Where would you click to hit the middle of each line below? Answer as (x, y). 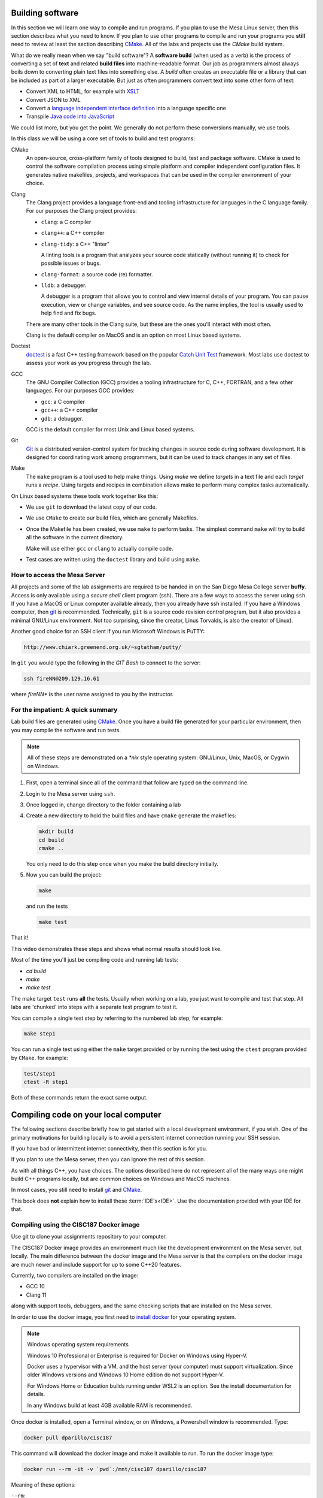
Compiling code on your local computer (86, 1115)
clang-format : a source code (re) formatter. (97, 274)
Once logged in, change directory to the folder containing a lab (103, 804)
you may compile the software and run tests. (66, 730)
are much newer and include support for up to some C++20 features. (96, 1264)
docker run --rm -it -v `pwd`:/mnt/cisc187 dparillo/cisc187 (115, 1469)
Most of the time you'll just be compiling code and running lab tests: (95, 960)
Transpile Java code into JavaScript (70, 116)
